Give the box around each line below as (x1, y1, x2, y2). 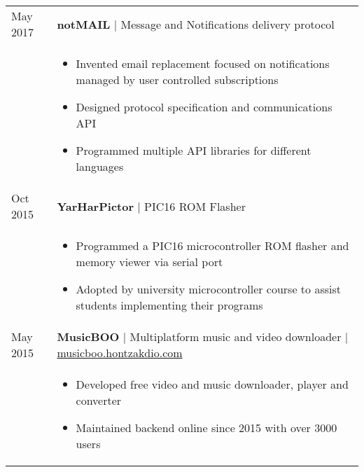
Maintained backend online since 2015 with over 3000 (76, 419, 337, 436)
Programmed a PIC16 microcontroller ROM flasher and (76, 237, 349, 254)
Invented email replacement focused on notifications (76, 55, 330, 71)
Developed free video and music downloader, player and (76, 376, 349, 392)
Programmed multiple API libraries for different (76, 142, 311, 158)
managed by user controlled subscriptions (76, 71, 279, 88)
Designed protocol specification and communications (76, 99, 332, 115)
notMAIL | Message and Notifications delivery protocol (57, 15, 335, 32)
